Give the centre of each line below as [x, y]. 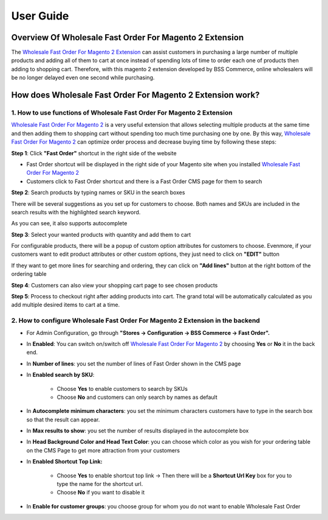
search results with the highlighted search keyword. [76, 212]
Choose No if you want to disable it [101, 493]
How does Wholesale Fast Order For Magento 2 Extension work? [135, 95]
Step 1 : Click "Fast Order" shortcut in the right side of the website [94, 153]
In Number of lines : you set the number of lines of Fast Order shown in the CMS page [134, 364]
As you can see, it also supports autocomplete [69, 223]
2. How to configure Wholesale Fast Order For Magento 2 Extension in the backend [136, 321]
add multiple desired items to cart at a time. [66, 305]
